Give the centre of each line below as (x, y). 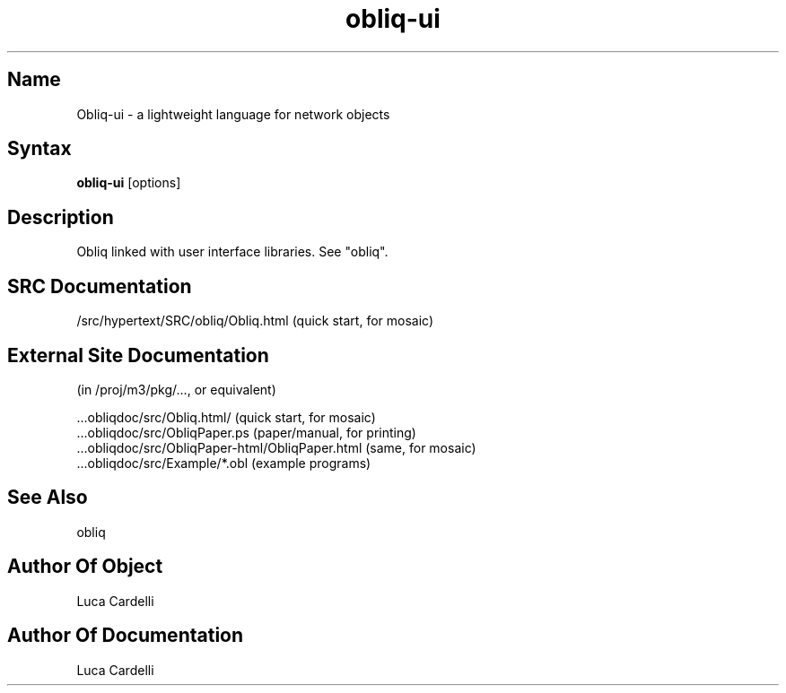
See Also (48, 498)
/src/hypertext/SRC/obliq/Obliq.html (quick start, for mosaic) (255, 321)
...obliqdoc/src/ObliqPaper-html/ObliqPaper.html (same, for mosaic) (276, 447)
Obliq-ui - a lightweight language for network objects (233, 114)
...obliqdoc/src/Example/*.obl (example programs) (224, 463)
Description (61, 217)
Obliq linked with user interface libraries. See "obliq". (232, 252)
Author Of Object (85, 567)
